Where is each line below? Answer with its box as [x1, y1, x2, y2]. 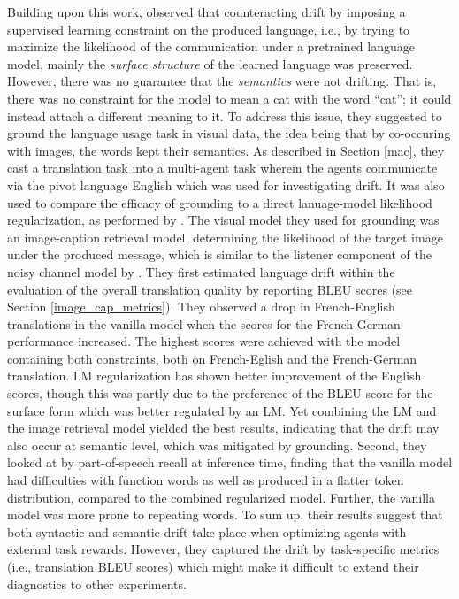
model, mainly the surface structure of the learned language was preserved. [7, 54, 413, 73]
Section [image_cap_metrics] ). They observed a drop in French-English [7, 297, 395, 316]
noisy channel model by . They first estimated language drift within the [7, 262, 395, 280]
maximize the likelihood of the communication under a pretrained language [7, 37, 415, 56]
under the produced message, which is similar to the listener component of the [7, 245, 432, 264]
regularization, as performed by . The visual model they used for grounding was [7, 211, 440, 229]
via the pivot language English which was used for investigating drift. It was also [7, 175, 445, 194]
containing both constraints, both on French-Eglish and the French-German [7, 349, 417, 367]
